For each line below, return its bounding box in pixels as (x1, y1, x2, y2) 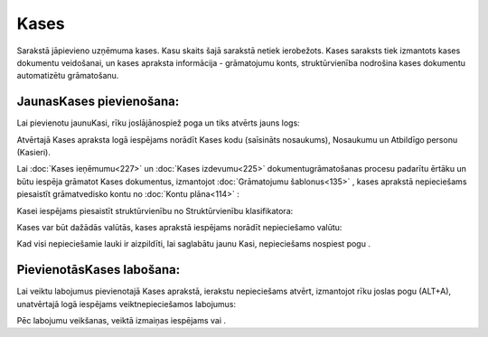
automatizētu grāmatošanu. (16, 70, 119, 81)
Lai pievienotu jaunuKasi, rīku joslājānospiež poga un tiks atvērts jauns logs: (16, 117, 300, 128)
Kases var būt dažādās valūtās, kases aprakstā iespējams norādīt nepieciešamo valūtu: (16, 221, 343, 232)
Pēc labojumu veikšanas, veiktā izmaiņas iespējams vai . (16, 315, 226, 326)
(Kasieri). (16, 147, 52, 158)
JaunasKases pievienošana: (16, 94, 180, 109)
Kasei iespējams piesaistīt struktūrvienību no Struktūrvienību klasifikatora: (16, 205, 294, 216)
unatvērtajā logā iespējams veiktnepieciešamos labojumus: (16, 298, 237, 309)
